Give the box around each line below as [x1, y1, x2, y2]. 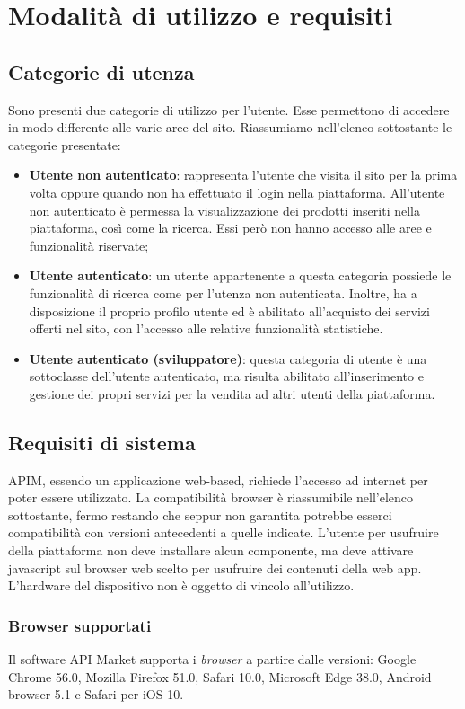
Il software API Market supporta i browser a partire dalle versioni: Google [8, 650, 417, 669]
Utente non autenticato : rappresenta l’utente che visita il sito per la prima [29, 165, 458, 184]
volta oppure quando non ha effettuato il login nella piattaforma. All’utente [29, 182, 445, 201]
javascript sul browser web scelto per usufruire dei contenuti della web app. [8, 558, 422, 577]
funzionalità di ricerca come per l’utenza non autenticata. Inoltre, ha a [29, 283, 417, 302]
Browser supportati [8, 614, 152, 636]
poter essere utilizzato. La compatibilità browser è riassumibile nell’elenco [8, 488, 414, 507]
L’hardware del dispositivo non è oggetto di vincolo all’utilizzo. [8, 576, 355, 595]
